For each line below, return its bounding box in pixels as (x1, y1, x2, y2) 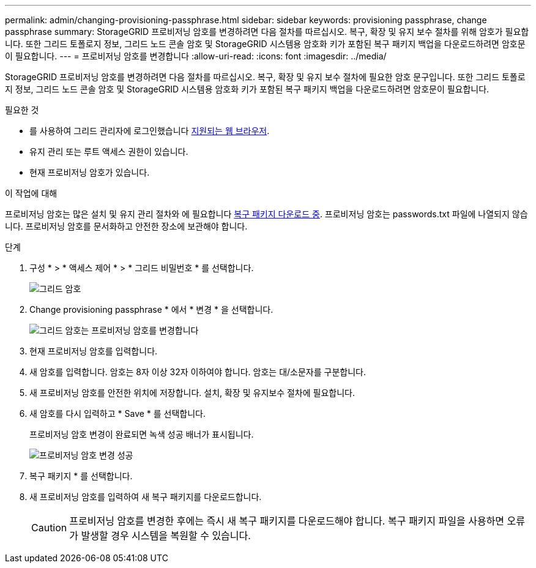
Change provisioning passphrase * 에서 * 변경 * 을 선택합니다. (29, 304, 274, 315)
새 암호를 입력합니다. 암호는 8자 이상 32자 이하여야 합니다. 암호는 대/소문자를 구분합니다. (29, 367, 366, 377)
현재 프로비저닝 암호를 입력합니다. (29, 346, 158, 356)
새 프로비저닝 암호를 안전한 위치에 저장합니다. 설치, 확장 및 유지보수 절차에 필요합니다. (29, 387, 355, 398)
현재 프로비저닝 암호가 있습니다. (29, 167, 150, 177)
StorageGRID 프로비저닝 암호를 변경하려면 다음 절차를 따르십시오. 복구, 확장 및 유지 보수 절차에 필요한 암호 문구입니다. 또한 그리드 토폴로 (5, 72, 526, 82)
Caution (31, 521, 67, 534)
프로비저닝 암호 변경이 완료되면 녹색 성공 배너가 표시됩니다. (29, 429, 254, 439)
